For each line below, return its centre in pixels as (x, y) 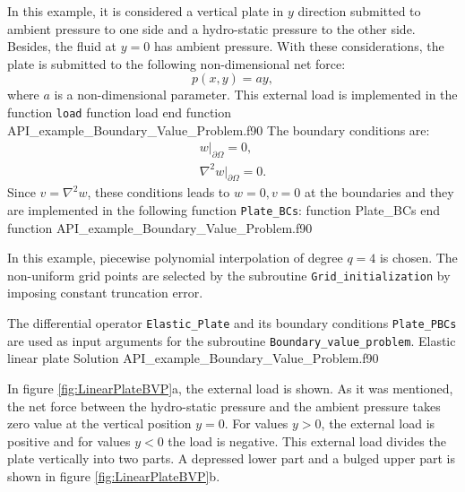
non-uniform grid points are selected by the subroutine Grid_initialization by (229, 275)
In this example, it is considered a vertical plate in (146, 11)
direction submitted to (359, 11)
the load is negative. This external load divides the (307, 440)
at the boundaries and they (379, 192)
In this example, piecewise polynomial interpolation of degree (175, 258)
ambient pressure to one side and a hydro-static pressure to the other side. (211, 28)
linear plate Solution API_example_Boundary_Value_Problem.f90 (193, 358)
